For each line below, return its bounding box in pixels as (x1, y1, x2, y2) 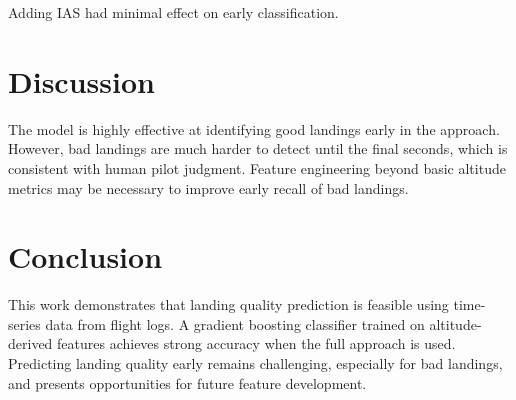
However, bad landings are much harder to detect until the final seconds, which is (8, 138, 508, 159)
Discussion (8, 60, 155, 101)
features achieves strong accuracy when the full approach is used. (57, 333, 456, 354)
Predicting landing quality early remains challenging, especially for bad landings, (8, 353, 503, 373)
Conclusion (8, 236, 163, 277)
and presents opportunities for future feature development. (8, 372, 367, 393)
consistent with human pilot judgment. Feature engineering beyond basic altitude (8, 157, 506, 178)
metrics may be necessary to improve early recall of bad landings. (8, 177, 409, 198)
